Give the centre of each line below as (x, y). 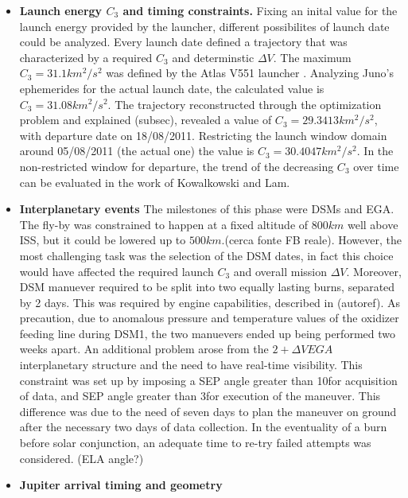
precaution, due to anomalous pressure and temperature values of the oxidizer (209, 318)
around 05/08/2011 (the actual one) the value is (137, 151)
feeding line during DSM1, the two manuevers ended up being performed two (207, 333)
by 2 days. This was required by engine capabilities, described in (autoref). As (210, 302)
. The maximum (312, 57)
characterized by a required (86, 57)
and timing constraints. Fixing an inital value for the (260, 10)
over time (376, 166)
